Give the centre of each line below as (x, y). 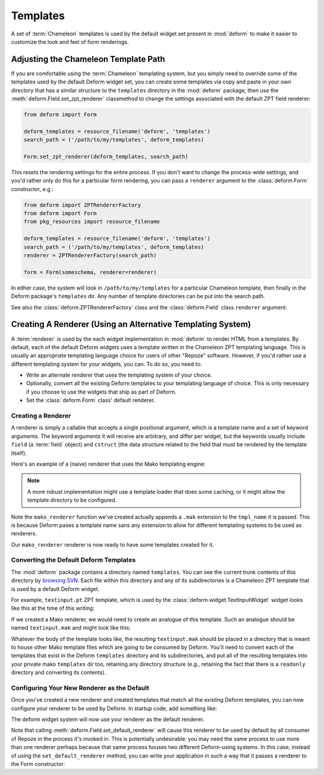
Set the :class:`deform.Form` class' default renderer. (91, 400)
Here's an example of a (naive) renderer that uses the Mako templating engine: (108, 464)
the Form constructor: (38, 764)
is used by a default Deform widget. (55, 589)
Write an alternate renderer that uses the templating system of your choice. (119, 375)
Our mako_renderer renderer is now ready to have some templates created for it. (112, 544)
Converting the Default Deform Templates (73, 560)
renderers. (24, 533)
